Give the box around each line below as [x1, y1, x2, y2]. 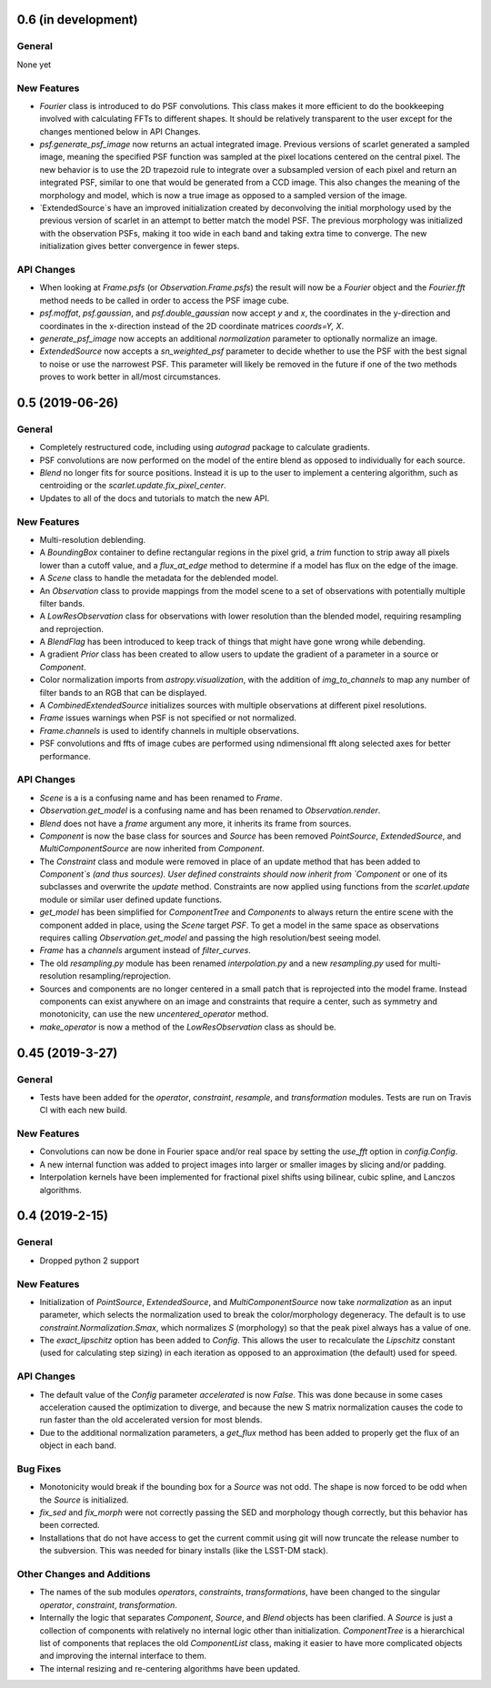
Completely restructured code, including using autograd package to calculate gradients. [39, 442, 370, 453]
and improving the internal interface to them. [39, 1651, 207, 1662]
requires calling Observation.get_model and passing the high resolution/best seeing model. [39, 932, 382, 943]
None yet [16, 59, 52, 70]
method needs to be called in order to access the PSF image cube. [39, 295, 290, 306]
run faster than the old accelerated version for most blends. [39, 1414, 263, 1425]
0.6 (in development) [16, 12, 138, 27]
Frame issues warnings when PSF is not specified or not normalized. [39, 712, 297, 723]
